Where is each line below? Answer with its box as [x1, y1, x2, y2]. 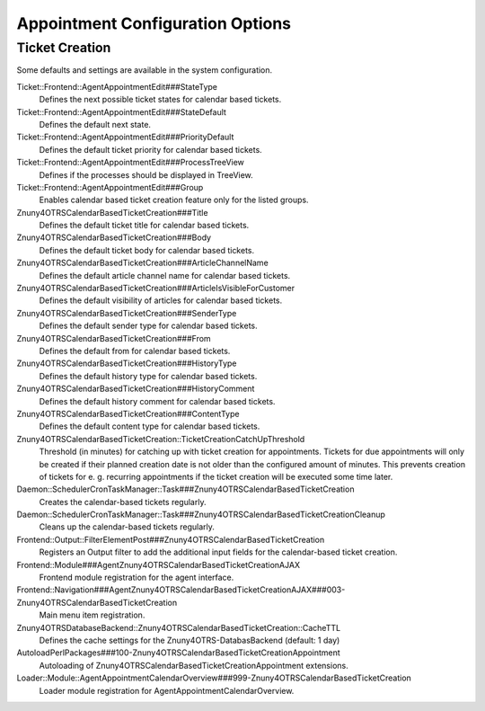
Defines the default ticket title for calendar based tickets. [39, 220, 250, 231]
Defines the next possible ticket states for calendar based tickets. [39, 94, 282, 105]
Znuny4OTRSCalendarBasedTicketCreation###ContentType [16, 408, 240, 419]
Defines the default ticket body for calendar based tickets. [39, 244, 255, 255]
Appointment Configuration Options [16, 13, 292, 33]
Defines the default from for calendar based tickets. [39, 345, 231, 356]
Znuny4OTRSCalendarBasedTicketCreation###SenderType [16, 307, 237, 318]
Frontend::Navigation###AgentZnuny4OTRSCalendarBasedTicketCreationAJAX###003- [16, 584, 346, 595]
